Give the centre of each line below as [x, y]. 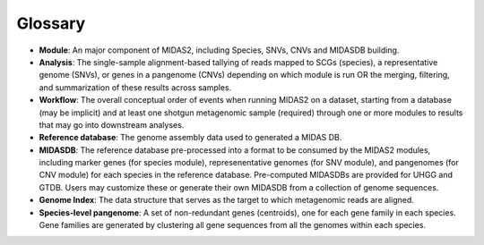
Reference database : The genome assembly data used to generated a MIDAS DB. [190, 138]
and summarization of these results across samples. [135, 87]
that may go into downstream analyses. [112, 124]
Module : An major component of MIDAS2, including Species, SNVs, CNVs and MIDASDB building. [219, 50]
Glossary [51, 23]
